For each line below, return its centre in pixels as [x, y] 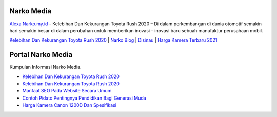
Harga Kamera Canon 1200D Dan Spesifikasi [69, 105]
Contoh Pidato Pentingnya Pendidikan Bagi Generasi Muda [84, 98]
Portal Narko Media [41, 55]
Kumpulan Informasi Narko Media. [45, 67]
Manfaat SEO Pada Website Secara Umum [67, 91]
